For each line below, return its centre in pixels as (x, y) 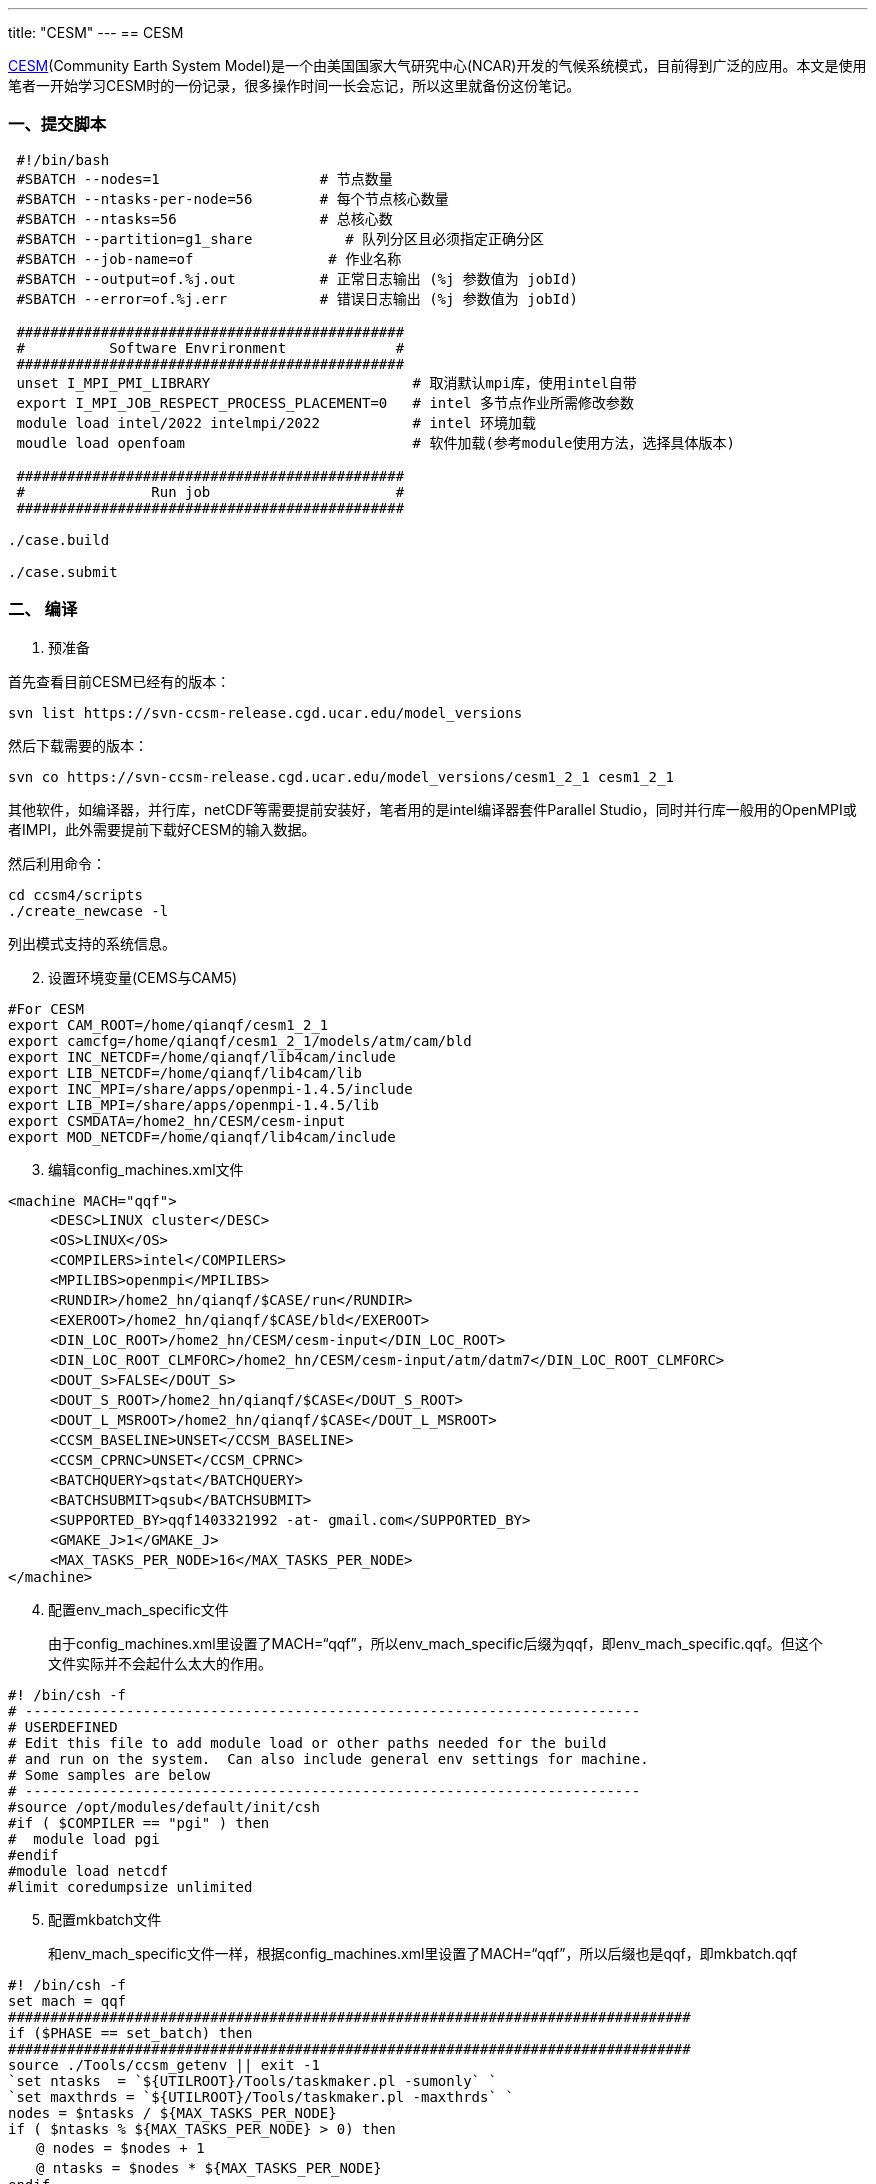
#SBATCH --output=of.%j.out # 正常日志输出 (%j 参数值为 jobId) (297, 278)
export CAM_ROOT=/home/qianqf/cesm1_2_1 (168, 1024)
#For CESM (46, 1008)
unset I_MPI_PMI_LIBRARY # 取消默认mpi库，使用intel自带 (326, 382)
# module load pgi (84, 1838)
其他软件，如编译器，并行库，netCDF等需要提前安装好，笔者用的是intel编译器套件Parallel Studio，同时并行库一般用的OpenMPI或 (432, 809)
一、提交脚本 (57, 124)
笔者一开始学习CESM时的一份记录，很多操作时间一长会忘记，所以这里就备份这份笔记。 (294, 85)
